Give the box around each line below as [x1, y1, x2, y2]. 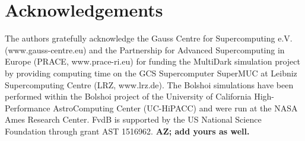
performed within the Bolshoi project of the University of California [5, 90, 252, 102]
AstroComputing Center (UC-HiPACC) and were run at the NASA [53, 101, 298, 114]
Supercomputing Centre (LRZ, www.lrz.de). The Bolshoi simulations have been [5, 78, 294, 91]
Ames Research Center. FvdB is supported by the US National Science [5, 113, 262, 126]
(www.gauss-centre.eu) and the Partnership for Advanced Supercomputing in [5, 43, 285, 56]
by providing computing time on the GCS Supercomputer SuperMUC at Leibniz [5, 66, 297, 79]
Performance [5, 101, 50, 114]
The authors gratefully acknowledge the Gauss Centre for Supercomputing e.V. [5, 32, 293, 44]
